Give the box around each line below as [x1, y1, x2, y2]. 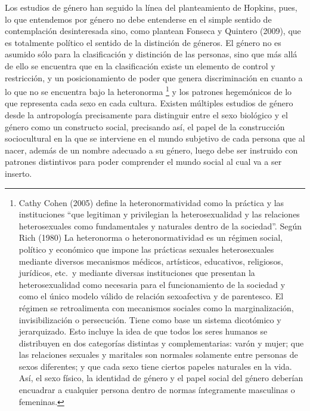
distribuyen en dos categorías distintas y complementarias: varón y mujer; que [18, 336, 304, 349]
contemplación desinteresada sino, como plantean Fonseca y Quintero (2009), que [5, 24, 301, 37]
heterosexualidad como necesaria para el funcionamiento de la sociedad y [18, 278, 286, 290]
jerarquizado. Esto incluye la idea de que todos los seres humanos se [18, 325, 268, 338]
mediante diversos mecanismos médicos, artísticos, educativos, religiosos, [18, 254, 283, 267]
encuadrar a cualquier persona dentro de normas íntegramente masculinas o [18, 384, 295, 396]
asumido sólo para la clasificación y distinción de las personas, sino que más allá [5, 48, 297, 60]
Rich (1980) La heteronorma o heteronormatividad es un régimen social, [18, 231, 283, 244]
